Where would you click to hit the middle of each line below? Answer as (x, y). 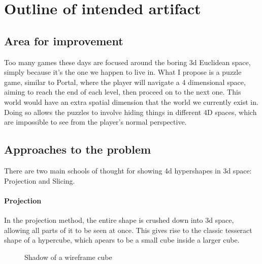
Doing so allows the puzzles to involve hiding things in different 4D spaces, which (130, 112)
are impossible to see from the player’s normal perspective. (95, 122)
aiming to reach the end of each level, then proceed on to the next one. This (123, 92)
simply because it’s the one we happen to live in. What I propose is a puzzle (123, 72)
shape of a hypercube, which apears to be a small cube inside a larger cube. (122, 240)
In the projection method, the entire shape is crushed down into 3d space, (119, 219)
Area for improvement (64, 40)
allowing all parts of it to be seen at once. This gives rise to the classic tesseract (128, 230)
